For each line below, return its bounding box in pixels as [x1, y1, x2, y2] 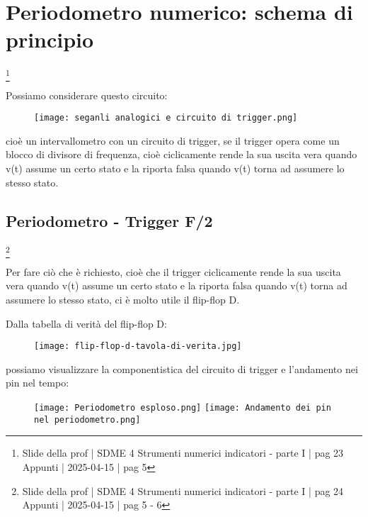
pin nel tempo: [6, 375, 69, 390]
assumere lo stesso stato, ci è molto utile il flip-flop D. [6, 291, 240, 306]
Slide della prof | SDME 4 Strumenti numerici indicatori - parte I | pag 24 [22, 483, 344, 498]
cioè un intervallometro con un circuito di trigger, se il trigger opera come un [6, 133, 340, 148]
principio [6, 25, 94, 54]
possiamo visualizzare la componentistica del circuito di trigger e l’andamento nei [6, 361, 358, 376]
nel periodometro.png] [34, 414, 141, 425]
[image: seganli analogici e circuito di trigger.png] [34, 113, 298, 123]
